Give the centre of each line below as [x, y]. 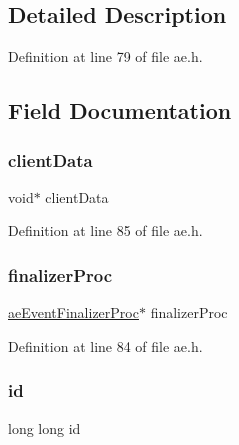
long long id [44, 427]
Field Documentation [120, 110]
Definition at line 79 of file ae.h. [105, 56]
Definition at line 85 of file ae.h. [105, 230]
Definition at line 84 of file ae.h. [105, 345]
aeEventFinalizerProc [73, 312]
